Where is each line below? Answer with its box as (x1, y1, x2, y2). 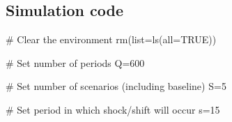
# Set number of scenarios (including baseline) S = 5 (6, 79, 226, 93)
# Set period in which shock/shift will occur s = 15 (6, 102, 220, 116)
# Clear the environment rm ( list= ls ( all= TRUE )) (6, 32, 217, 47)
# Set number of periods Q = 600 (6, 55, 145, 70)
